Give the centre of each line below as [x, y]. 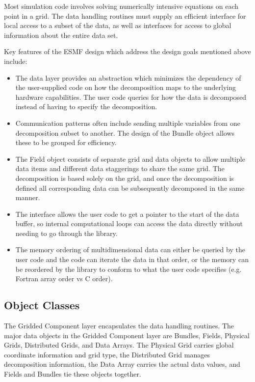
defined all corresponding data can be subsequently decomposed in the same [130, 188]
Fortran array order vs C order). [64, 279]
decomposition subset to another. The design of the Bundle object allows [125, 132]
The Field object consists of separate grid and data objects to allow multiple [130, 159]
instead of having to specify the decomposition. [86, 106]
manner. [28, 197]
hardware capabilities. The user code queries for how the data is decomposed [131, 97]
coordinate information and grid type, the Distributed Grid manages [107, 354]
